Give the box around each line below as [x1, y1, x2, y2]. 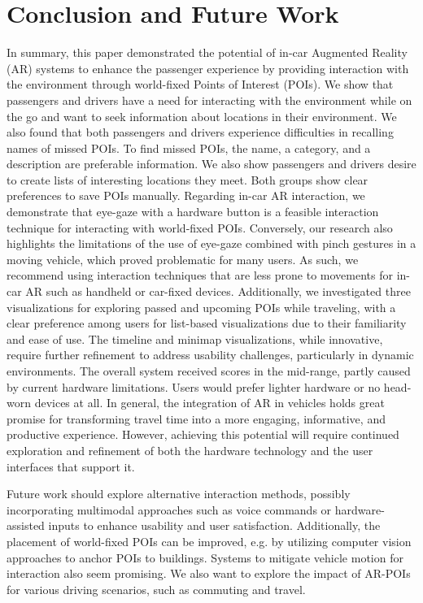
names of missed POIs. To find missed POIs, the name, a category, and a [7, 139, 371, 156]
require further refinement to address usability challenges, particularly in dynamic [7, 346, 414, 363]
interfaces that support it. [7, 458, 135, 475]
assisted [7, 517, 45, 534]
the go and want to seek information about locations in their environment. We [7, 107, 397, 124]
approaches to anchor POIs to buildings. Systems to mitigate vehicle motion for [7, 549, 403, 566]
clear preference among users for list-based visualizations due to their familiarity [7, 315, 407, 332]
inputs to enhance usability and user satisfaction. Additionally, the [48, 517, 381, 534]
